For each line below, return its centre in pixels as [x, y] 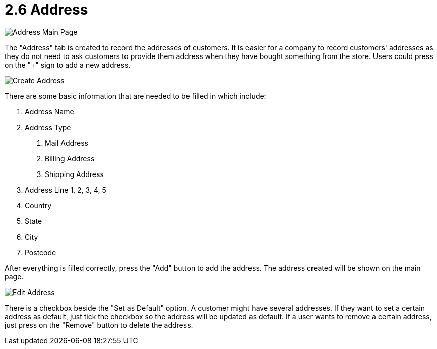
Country [38, 205]
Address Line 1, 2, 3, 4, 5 [66, 190]
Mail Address [67, 143]
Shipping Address [74, 174]
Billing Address [70, 158]
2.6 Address [46, 10]
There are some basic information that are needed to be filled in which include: [135, 96]
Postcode [41, 252]
